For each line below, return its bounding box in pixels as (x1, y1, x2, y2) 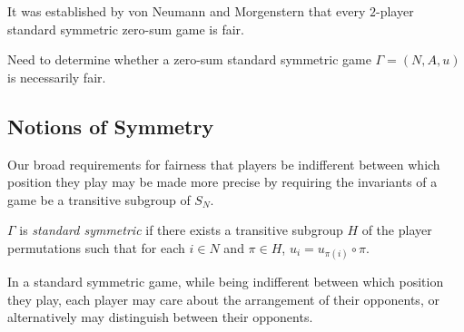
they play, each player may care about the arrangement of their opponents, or (7, 289, 439, 308)
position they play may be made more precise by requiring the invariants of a (7, 172, 438, 191)
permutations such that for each (7, 238, 185, 257)
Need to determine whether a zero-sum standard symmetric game (7, 50, 371, 69)
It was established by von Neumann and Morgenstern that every (7, 2, 366, 20)
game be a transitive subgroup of (7, 190, 191, 209)
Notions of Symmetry (7, 112, 214, 140)
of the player (361, 220, 432, 239)
